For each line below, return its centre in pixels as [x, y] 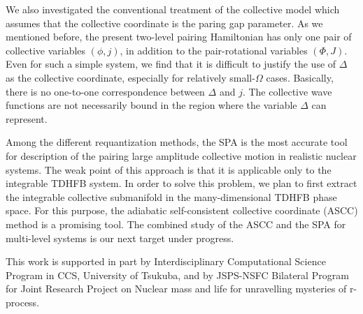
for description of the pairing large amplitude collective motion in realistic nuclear [181, 155]
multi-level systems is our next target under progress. [120, 238]
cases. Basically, [300, 77]
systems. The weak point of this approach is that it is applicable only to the [169, 169]
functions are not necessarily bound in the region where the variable [151, 105]
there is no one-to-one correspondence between [105, 91]
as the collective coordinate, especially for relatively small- [130, 77]
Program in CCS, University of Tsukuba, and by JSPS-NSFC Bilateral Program [177, 275]
